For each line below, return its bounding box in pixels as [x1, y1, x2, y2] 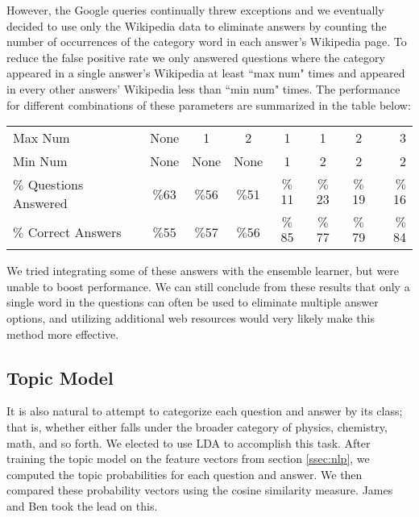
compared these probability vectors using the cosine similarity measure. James [6, 482, 393, 498]
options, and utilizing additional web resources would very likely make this [6, 309, 375, 326]
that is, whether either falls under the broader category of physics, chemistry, [6, 418, 388, 435]
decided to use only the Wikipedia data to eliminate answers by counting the [6, 17, 387, 34]
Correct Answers [27, 222, 122, 241]
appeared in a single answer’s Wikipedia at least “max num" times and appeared [6, 65, 405, 81]
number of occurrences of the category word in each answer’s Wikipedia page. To [6, 33, 407, 50]
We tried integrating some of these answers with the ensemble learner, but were [6, 262, 400, 279]
